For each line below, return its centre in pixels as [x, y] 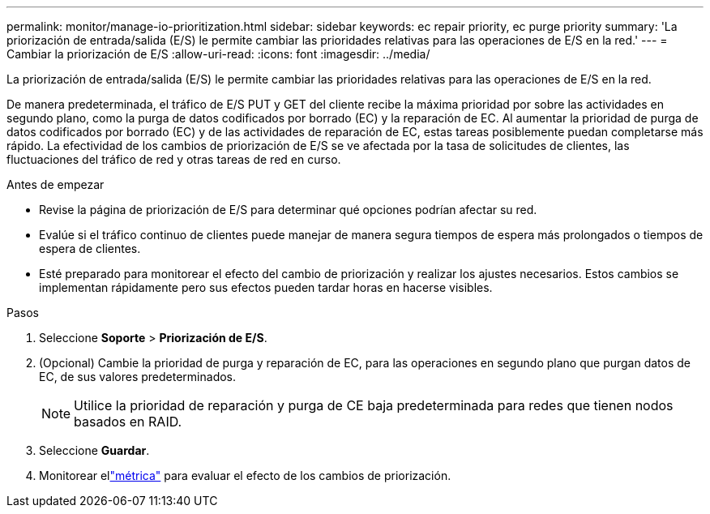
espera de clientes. [90, 248]
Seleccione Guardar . [94, 450]
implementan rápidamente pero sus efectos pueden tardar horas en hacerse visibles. [266, 287]
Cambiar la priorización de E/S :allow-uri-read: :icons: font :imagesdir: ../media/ [218, 54]
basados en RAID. [128, 422]
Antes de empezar [56, 184]
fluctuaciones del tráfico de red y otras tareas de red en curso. [174, 159]
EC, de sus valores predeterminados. [138, 377]
